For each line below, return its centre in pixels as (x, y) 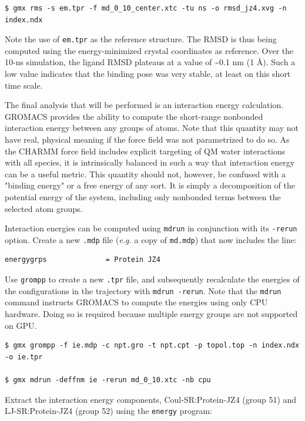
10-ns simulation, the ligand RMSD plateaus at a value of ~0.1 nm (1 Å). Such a (150, 62)
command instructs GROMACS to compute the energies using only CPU (136, 302)
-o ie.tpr (24, 357)
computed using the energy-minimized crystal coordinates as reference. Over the (149, 50)
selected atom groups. (44, 208)
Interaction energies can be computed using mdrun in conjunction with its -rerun (151, 228)
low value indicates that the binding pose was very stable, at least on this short (148, 74)
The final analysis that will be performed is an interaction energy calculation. (144, 105)
